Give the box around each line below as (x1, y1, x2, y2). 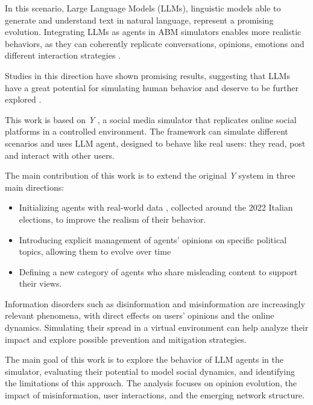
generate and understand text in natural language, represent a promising (5, 13, 274, 26)
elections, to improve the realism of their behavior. (19, 212, 206, 225)
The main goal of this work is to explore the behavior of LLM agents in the (5, 353, 283, 366)
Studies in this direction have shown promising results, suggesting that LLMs (5, 69, 290, 81)
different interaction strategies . (5, 49, 121, 62)
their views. (19, 277, 62, 290)
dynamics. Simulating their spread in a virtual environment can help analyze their (5, 321, 309, 334)
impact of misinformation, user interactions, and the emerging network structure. (5, 389, 305, 401)
